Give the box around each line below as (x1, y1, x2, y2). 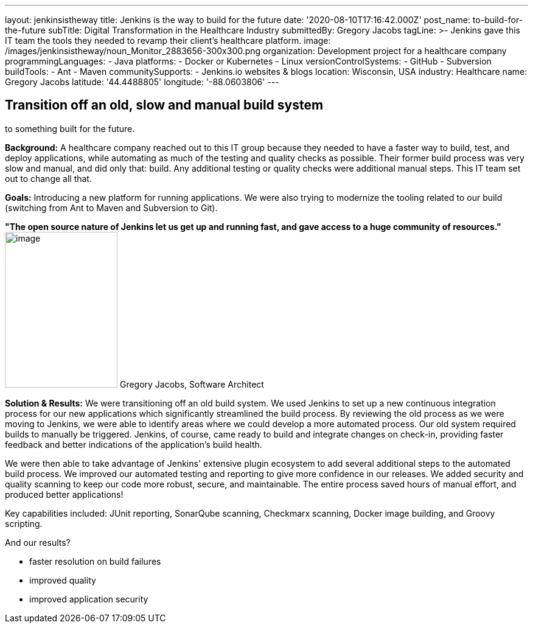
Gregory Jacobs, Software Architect (119, 379, 264, 389)
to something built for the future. (5, 123, 135, 134)
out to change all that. (5, 173, 92, 184)
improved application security (29, 593, 148, 604)
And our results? (5, 537, 71, 548)
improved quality (29, 574, 96, 585)
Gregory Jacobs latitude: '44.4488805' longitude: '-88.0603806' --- (5, 77, 279, 87)
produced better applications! (5, 489, 124, 500)
